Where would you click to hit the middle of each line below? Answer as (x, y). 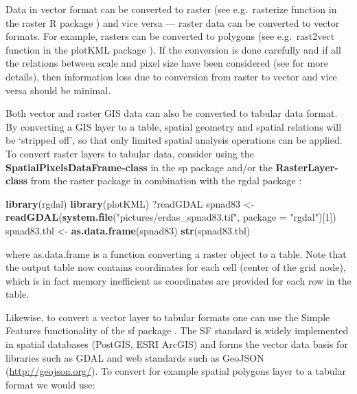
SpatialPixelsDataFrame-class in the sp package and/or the (139, 167)
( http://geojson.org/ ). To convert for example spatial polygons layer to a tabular (176, 371)
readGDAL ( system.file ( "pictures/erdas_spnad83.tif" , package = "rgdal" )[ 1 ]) (171, 217)
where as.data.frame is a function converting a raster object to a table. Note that (176, 253)
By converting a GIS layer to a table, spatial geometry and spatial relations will (174, 126)
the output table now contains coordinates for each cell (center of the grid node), (176, 267)
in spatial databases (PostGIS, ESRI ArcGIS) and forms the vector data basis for (177, 344)
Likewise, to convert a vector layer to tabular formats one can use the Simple (168, 317)
